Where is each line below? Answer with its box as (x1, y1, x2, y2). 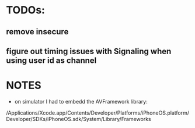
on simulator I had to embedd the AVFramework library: (14, 98, 148, 105)
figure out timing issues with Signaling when (6, 46, 172, 56)
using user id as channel (6, 55, 97, 65)
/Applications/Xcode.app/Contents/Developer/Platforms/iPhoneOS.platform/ (6, 109, 190, 116)
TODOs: (6, 3, 46, 17)
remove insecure (6, 27, 69, 37)
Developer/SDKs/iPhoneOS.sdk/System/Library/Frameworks (6, 115, 151, 122)
